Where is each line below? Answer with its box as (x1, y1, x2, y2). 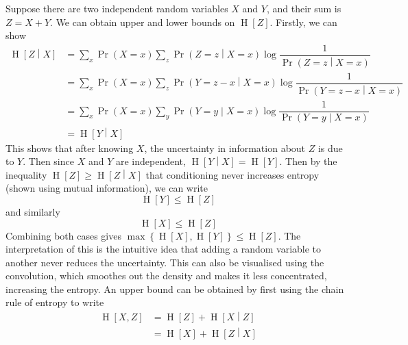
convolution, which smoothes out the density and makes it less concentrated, (5, 268, 327, 283)
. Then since (23, 154, 74, 168)
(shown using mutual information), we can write (5, 181, 208, 195)
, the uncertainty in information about (144, 140, 306, 155)
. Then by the (279, 154, 337, 168)
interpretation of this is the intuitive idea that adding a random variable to (5, 242, 322, 256)
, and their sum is (266, 1, 341, 15)
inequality (5, 167, 47, 181)
